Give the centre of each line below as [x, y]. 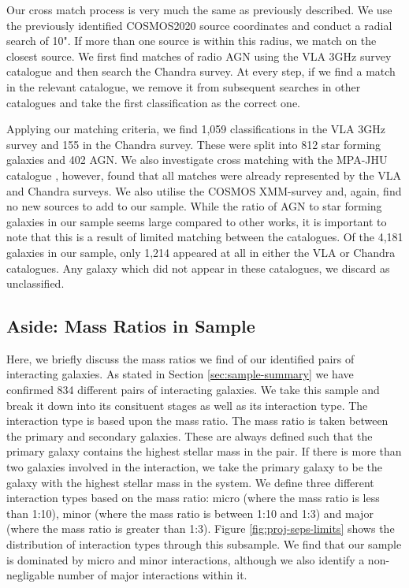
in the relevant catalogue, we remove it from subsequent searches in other [184, 86]
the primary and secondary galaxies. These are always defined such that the [190, 435]
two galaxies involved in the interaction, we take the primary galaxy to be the [194, 467]
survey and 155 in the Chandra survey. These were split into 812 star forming [194, 144]
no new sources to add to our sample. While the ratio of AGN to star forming [194, 206]
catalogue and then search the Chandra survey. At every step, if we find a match [201, 71]
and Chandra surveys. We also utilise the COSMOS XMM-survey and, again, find [204, 190]
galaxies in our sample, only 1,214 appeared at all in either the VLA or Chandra [201, 252]
